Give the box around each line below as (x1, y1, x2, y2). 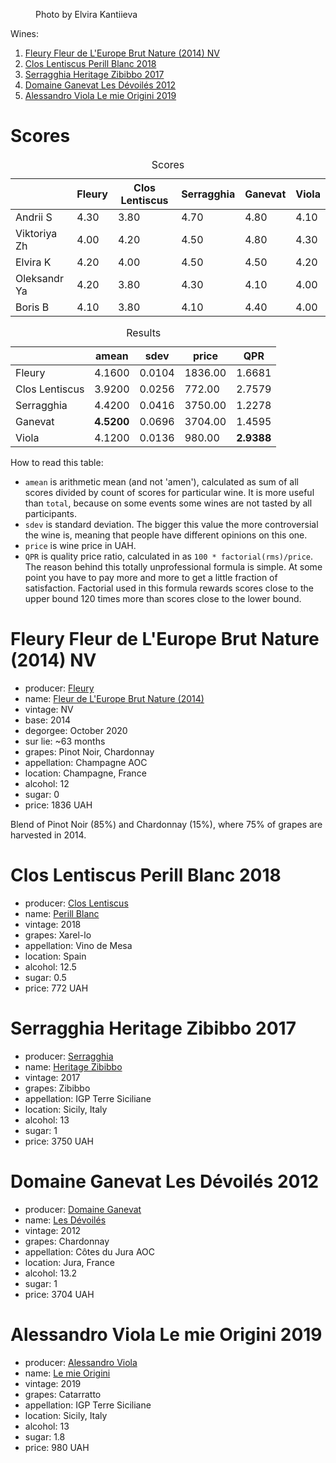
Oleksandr (15, 271, 64, 285)
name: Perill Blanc (24, 907, 100, 919)
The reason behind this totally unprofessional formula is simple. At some (24, 560, 323, 573)
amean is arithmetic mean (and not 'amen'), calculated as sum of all (24, 475, 299, 488)
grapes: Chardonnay (24, 1235, 110, 1247)
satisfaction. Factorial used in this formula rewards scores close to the (24, 582, 314, 594)
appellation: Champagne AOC (24, 756, 148, 768)
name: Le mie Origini (24, 1367, 111, 1379)
